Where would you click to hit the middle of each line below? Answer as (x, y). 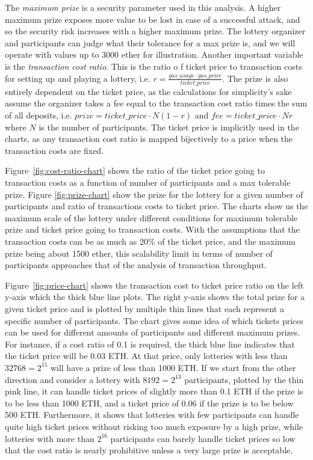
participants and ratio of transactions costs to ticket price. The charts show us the (156, 206)
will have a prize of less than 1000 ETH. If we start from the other (173, 367)
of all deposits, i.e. (39, 115)
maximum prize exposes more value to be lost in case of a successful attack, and (153, 19)
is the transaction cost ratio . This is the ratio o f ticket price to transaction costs (153, 66)
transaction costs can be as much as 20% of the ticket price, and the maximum (150, 241)
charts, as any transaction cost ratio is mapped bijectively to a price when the (149, 139)
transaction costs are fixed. (54, 150)
